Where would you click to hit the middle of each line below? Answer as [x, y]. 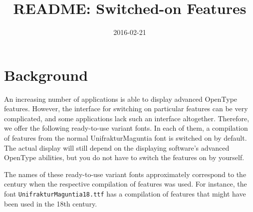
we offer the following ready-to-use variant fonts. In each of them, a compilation [126, 128]
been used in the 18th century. [51, 203]
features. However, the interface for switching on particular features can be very [126, 108]
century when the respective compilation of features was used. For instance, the [126, 184]
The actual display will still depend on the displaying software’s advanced [117, 147]
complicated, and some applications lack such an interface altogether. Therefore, [127, 118]
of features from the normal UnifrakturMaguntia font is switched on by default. [126, 138]
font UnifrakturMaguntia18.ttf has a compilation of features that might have [125, 194]
